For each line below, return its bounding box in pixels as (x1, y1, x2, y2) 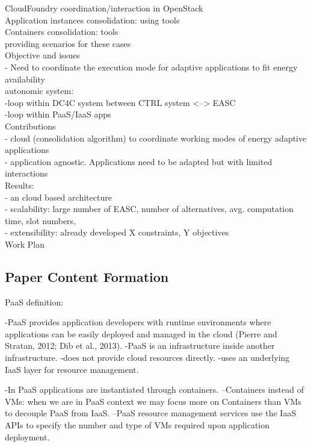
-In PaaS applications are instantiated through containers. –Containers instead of (5, 383, 304, 396)
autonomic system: (5, 84, 74, 97)
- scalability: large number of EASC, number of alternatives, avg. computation (5, 202, 294, 215)
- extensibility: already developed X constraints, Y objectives (5, 226, 229, 239)
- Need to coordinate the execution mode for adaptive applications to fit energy (5, 60, 298, 73)
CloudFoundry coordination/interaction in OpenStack (5, 2, 203, 14)
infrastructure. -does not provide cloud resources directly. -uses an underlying (5, 351, 290, 364)
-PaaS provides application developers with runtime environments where (5, 316, 271, 328)
